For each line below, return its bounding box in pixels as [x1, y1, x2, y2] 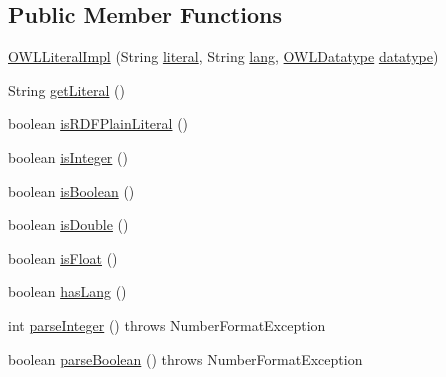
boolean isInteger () [8, 146, 128, 167]
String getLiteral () [8, 79, 125, 100]
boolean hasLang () [8, 281, 127, 302]
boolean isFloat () [8, 247, 118, 268]
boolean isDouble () [8, 214, 129, 235]
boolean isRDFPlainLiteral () [8, 113, 189, 134]
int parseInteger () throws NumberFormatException [8, 314, 326, 335]
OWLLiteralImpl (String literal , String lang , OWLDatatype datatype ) [8, 46, 439, 67]
